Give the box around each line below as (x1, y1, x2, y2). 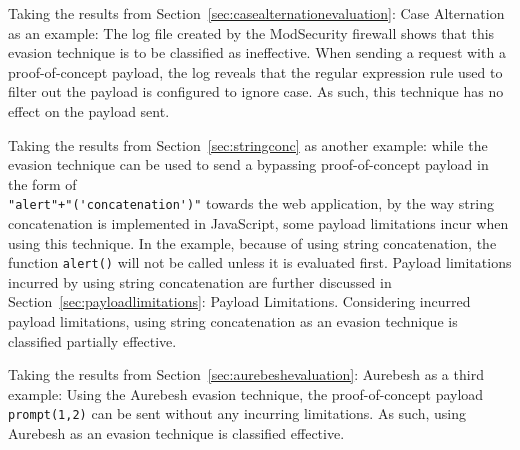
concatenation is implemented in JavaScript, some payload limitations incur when (8, 213, 509, 233)
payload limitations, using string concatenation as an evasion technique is (8, 311, 458, 332)
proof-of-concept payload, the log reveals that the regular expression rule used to (8, 61, 503, 82)
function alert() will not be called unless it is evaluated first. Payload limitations (8, 252, 512, 273)
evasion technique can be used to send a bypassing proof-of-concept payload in (8, 154, 489, 175)
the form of (8, 173, 77, 194)
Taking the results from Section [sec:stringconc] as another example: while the (8, 134, 488, 155)
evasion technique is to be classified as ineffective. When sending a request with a (8, 42, 506, 63)
